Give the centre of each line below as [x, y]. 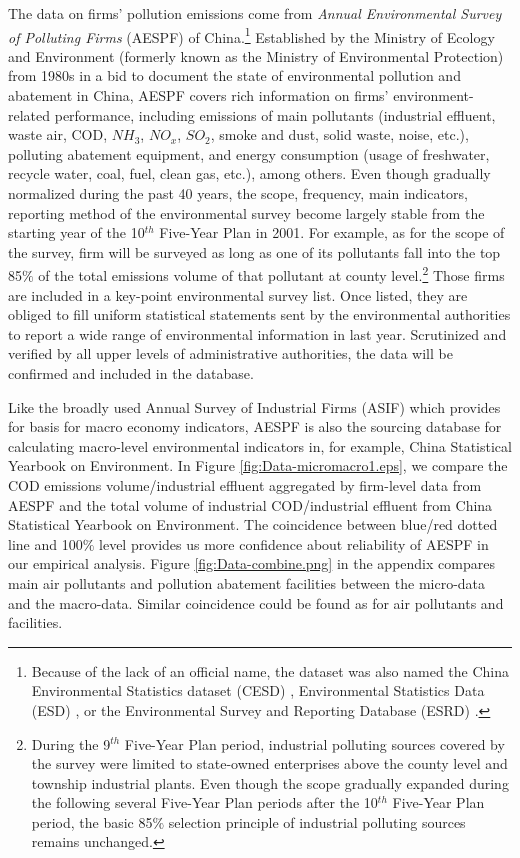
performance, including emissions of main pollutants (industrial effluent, [275, 114]
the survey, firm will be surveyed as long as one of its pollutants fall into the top [254, 251]
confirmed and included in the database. [131, 373]
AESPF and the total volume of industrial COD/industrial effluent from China [250, 504]
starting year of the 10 [76, 232]
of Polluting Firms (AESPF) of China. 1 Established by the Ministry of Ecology [251, 35]
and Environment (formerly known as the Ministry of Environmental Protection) [256, 55]
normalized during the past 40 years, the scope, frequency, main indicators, [238, 193]
